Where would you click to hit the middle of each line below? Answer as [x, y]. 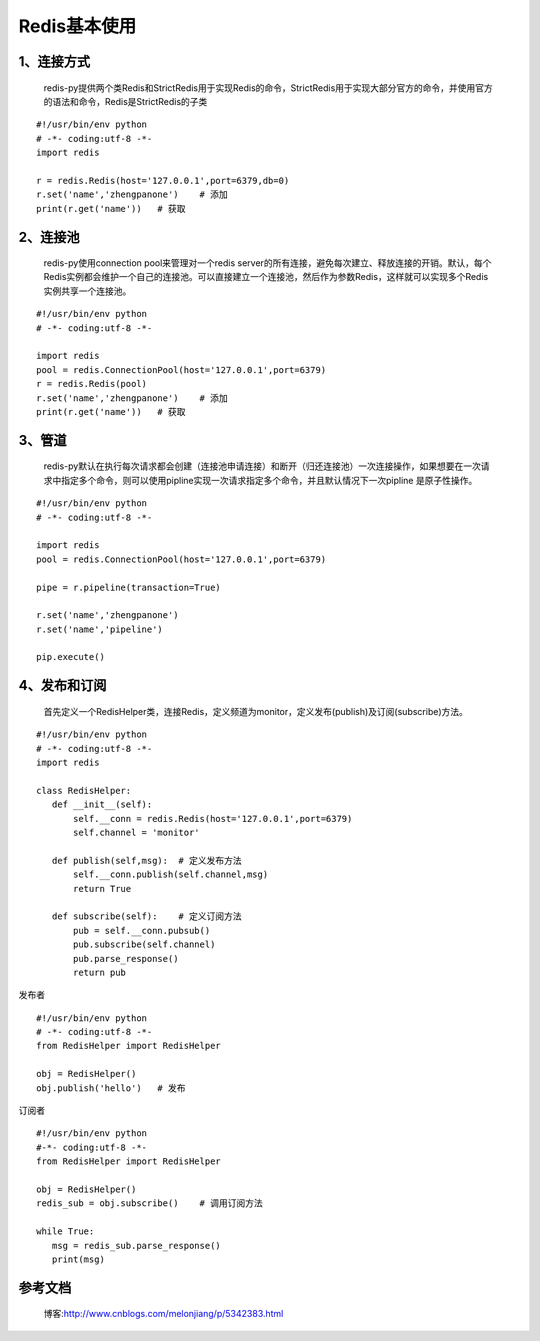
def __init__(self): [102, 804]
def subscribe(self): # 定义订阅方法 [146, 916]
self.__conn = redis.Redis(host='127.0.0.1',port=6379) [213, 818]
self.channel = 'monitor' [136, 833]
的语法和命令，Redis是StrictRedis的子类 [125, 101]
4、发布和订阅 [62, 685]
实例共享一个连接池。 [87, 291]
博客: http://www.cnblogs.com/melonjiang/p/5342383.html [163, 1314]
